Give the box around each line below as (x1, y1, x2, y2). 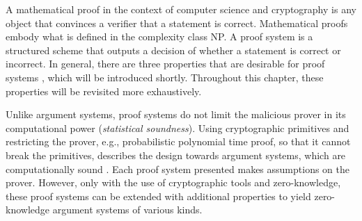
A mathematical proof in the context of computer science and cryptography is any (6, 2, 356, 16)
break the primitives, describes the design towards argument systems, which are (6, 147, 346, 162)
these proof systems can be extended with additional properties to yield (6, 188, 311, 203)
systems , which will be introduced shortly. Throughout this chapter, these (6, 69, 324, 84)
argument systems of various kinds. (52, 202, 203, 217)
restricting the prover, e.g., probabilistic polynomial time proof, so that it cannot (6, 134, 351, 149)
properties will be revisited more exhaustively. (6, 83, 202, 98)
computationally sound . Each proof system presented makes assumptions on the (6, 161, 349, 176)
